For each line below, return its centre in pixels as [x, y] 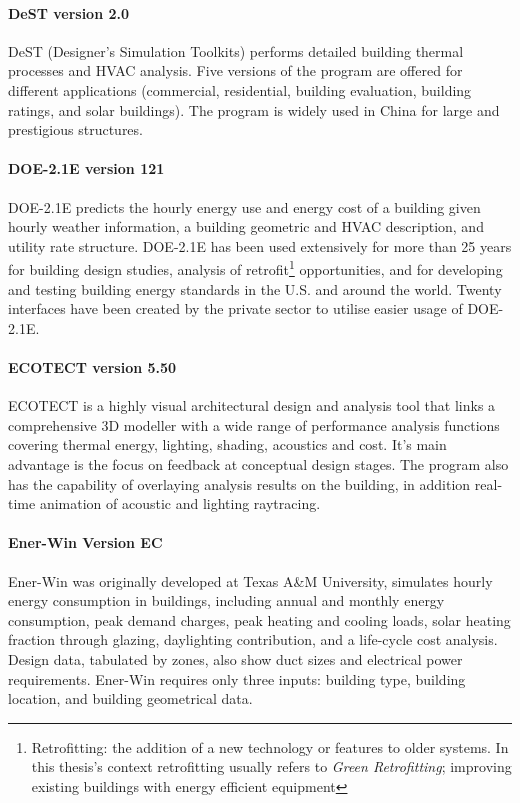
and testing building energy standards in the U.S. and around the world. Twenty [255, 288]
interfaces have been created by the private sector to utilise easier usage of [235, 308]
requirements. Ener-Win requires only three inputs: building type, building [237, 678]
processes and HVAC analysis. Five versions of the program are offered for [235, 70]
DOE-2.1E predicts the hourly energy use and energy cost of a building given [244, 206]
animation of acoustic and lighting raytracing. [180, 503]
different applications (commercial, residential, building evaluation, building [240, 89]
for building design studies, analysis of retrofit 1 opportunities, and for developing [255, 267]
